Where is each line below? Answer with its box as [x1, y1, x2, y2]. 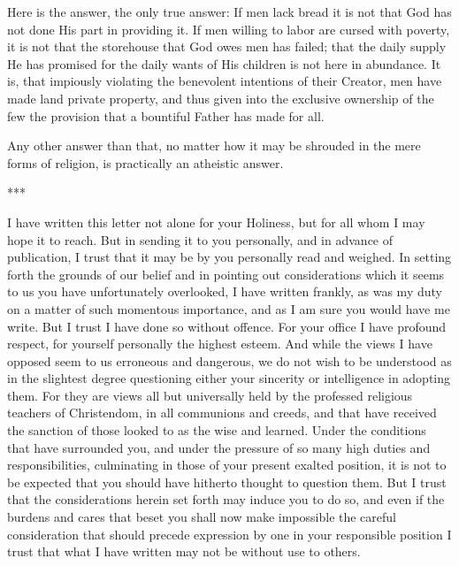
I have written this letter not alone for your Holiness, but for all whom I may [7, 212, 425, 231]
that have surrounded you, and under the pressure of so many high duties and [7, 438, 431, 456]
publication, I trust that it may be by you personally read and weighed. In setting [7, 248, 452, 266]
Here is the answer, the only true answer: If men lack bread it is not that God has [7, 3, 452, 20]
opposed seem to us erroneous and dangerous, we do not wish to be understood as [7, 351, 452, 370]
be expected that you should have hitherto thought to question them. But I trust [7, 472, 447, 491]
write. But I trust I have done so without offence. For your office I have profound [7, 317, 447, 335]
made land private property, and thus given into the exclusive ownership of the [7, 88, 434, 107]
